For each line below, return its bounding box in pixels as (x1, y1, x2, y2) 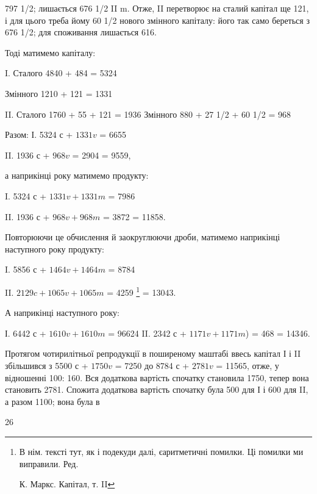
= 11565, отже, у (216, 359, 279, 371)
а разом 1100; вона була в (5, 395, 100, 407)
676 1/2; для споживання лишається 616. (5, 26, 157, 38)
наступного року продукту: (5, 242, 104, 255)
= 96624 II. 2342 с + (108, 326, 187, 339)
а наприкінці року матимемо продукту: (5, 169, 149, 182)
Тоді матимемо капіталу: (5, 46, 96, 59)
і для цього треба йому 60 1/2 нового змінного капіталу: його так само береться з (5, 13, 310, 26)
